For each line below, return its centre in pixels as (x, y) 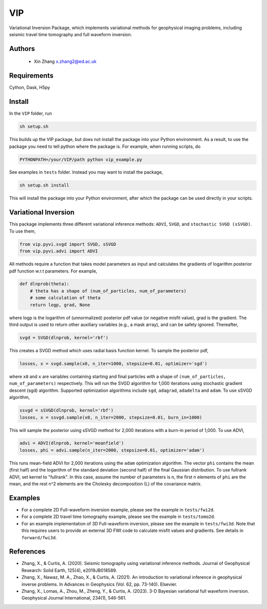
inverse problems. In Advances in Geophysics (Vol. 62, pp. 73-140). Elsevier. (99, 584)
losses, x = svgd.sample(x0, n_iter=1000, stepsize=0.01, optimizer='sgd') (113, 363)
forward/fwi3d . (39, 537)
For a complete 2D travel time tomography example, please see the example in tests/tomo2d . (118, 516)
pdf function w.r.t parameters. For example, (53, 271)
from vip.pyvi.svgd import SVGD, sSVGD (68, 244)
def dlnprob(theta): (44, 284)
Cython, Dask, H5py (30, 88)
